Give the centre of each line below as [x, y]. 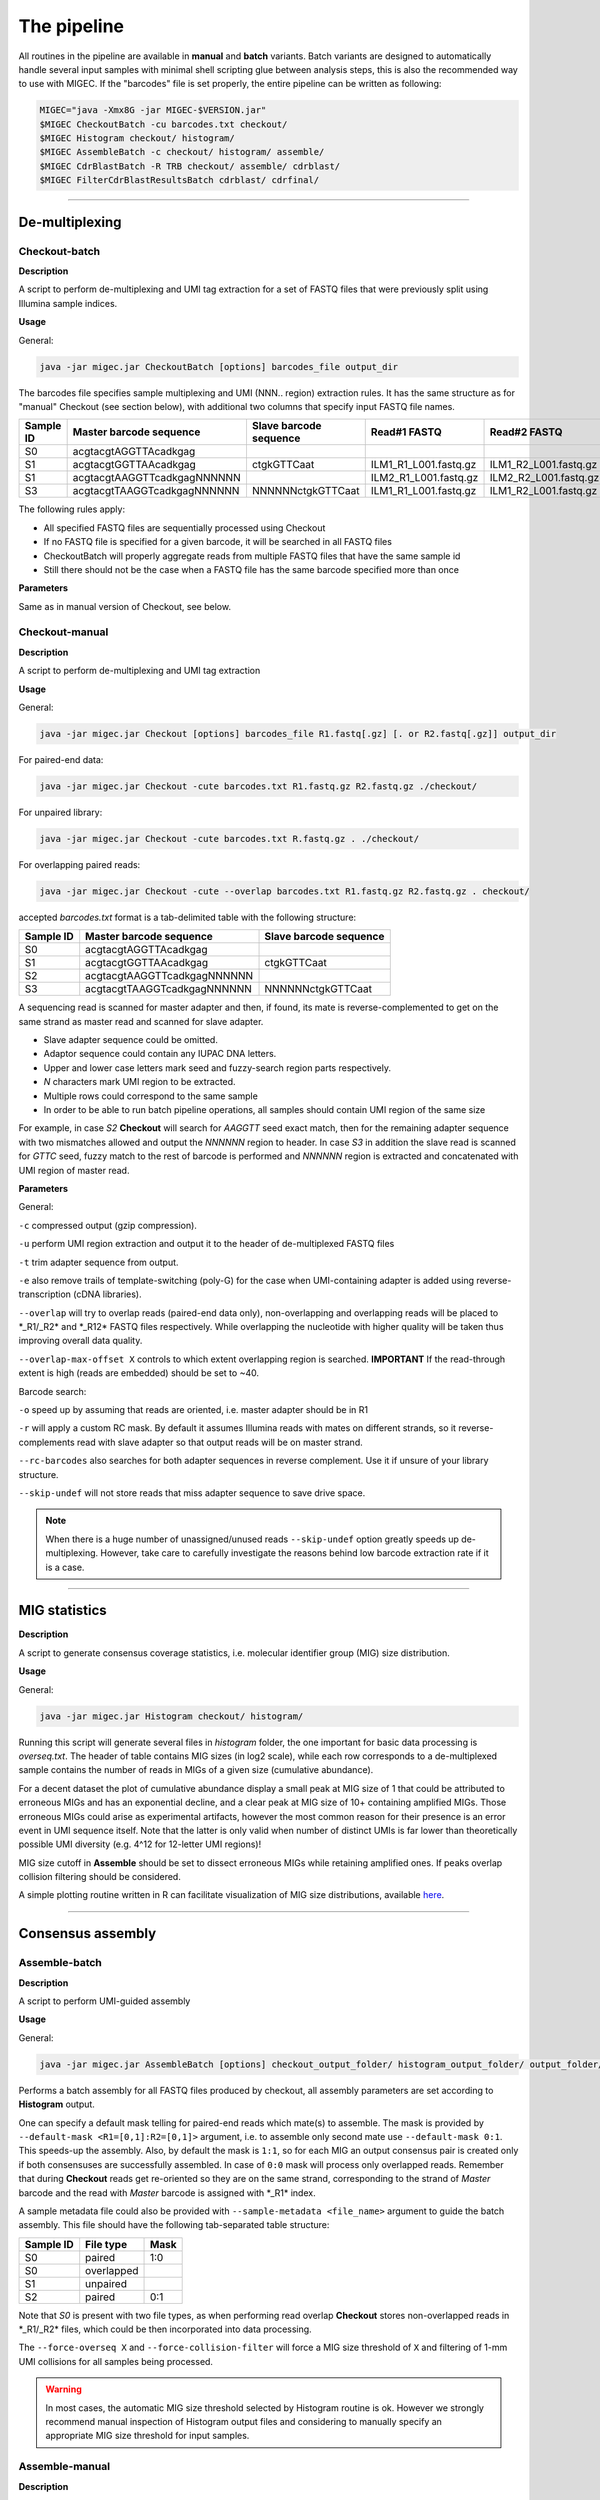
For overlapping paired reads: [79, 864]
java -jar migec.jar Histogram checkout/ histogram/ [171, 1716]
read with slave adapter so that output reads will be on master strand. [220, 1442]
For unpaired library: [60, 812]
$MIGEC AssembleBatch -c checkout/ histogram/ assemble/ [182, 152]
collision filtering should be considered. [100, 1877]
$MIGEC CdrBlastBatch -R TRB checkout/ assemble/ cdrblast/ [190, 166]
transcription [45, 1294]
